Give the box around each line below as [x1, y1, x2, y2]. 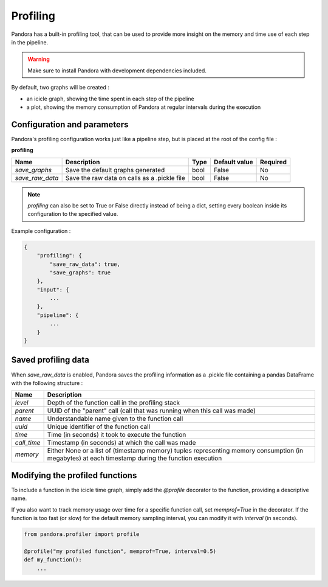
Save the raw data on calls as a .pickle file [65, 173, 185, 182]
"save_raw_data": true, [49, 260, 121, 268]
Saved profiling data [11, 355, 90, 365]
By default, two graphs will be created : [11, 84, 109, 91]
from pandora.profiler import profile [24, 530, 140, 538]
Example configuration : [11, 227, 71, 234]
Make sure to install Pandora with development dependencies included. [27, 67, 207, 74]
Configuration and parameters [11, 119, 129, 130]
